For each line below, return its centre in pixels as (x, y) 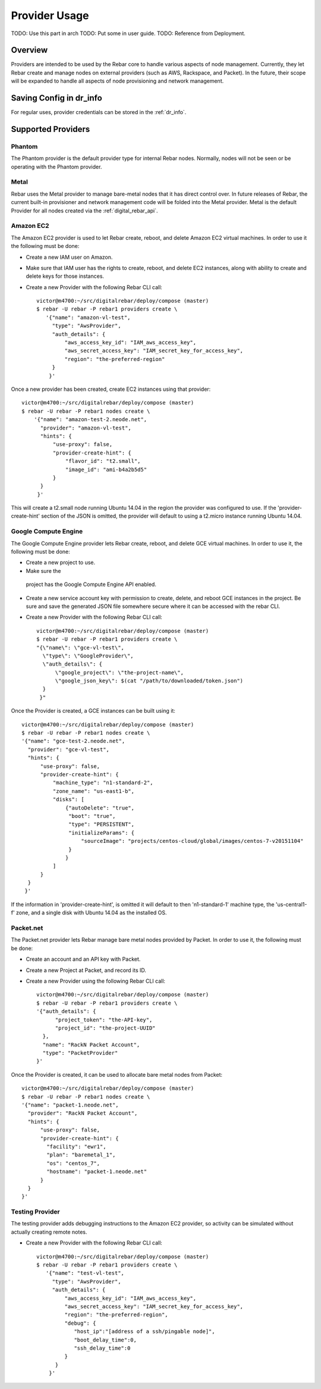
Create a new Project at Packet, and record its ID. (86, 970)
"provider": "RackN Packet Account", (83, 1113)
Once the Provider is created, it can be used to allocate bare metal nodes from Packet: (117, 1074)
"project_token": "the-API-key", (104, 1020)
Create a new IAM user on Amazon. (69, 257)
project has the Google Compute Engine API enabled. (91, 584)
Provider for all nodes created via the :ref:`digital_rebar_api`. (84, 211)
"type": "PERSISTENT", (102, 824)
